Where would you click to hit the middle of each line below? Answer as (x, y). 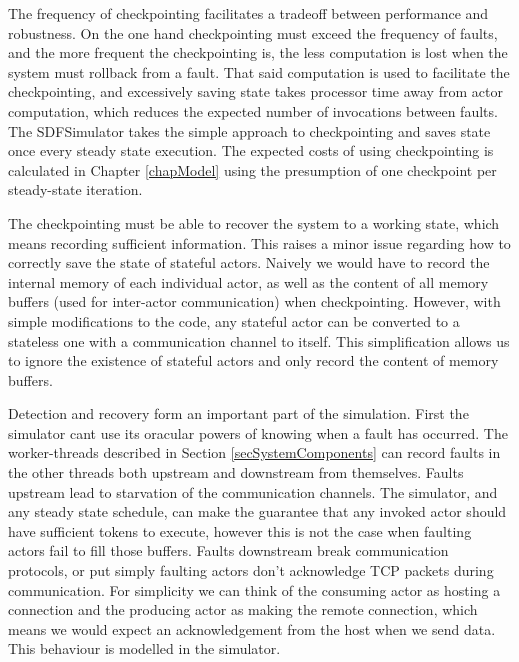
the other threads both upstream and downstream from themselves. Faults (236, 472)
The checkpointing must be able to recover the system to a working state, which (254, 222)
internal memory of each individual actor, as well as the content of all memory (248, 281)
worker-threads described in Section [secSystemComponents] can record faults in (254, 452)
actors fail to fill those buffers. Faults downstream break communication (228, 550)
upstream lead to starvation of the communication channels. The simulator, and (253, 491)
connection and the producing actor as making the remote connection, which (243, 609)
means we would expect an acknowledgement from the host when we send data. (252, 628)
